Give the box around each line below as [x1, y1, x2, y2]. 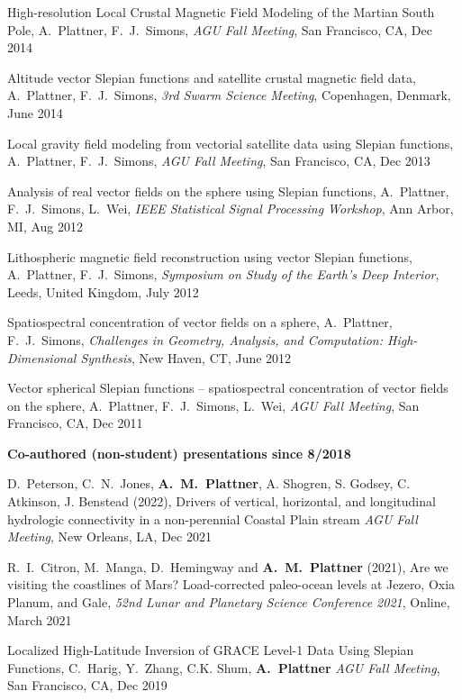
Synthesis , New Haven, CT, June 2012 [80, 348, 292, 367]
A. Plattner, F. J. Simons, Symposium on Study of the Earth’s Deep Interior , [7, 265, 439, 284]
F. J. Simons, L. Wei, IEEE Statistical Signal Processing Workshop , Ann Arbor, [7, 199, 454, 218]
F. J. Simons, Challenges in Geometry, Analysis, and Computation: [7, 330, 384, 349]
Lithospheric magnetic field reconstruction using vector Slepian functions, [7, 247, 412, 266]
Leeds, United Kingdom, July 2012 [7, 282, 199, 301]
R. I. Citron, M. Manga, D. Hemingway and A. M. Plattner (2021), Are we [7, 557, 448, 576]
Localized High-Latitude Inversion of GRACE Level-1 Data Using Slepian [7, 641, 414, 659]
